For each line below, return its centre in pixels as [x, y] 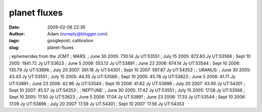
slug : [14, 47]
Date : [15, 27]
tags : [14, 41]
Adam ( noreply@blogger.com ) [77, 33]
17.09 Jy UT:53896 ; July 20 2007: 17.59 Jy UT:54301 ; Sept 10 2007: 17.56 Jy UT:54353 [97, 104]
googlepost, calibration [70, 41]
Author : [17, 33]
